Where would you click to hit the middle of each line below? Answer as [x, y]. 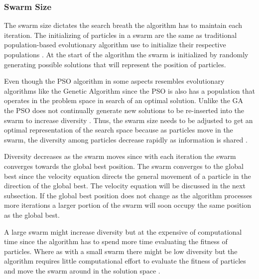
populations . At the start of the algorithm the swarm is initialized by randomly [126, 54]
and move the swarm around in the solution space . [82, 270]
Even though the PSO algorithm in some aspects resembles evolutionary [114, 81]
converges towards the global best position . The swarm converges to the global [124, 166]
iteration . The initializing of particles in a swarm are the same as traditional [121, 35]
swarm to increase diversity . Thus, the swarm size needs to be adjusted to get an [129, 120]
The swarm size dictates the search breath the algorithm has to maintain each [123, 25]
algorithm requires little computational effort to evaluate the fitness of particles [125, 261]
